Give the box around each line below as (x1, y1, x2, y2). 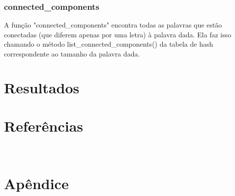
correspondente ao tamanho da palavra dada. (4, 49, 140, 58)
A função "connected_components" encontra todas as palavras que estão (4, 20, 222, 30)
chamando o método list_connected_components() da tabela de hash (4, 39, 213, 49)
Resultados (4, 77, 80, 97)
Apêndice (4, 173, 69, 193)
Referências (4, 116, 84, 136)
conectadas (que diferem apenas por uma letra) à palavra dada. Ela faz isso (4, 29, 232, 39)
